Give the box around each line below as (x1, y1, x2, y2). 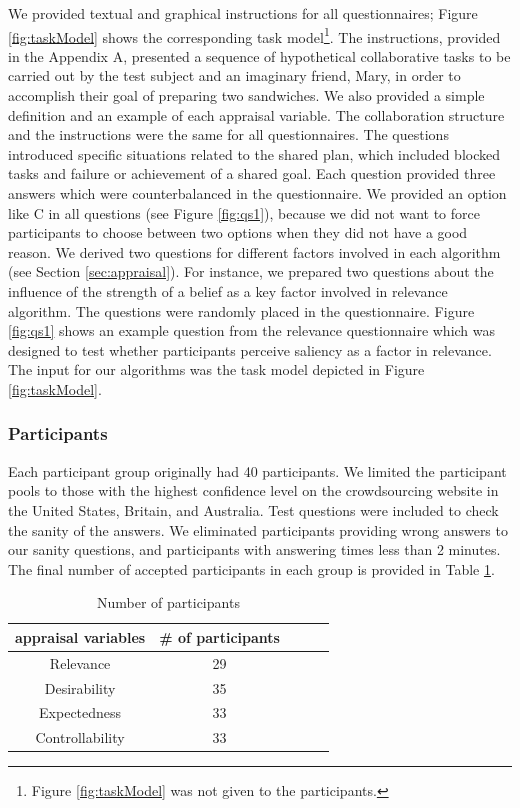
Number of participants (97, 592, 240, 613)
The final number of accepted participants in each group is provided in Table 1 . (8, 558, 495, 579)
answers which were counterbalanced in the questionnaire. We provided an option (8, 183, 507, 203)
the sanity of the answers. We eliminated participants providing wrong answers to (8, 519, 508, 540)
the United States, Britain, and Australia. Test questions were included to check (8, 499, 499, 520)
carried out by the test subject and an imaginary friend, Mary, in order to (8, 65, 461, 86)
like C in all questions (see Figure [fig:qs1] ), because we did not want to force (8, 202, 480, 223)
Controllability (35, 727, 125, 748)
